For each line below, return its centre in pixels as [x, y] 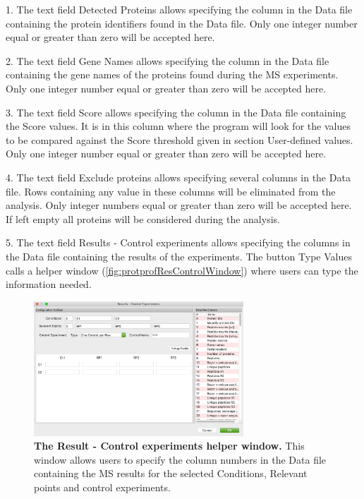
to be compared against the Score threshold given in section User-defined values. [180, 139]
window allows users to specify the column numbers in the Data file [180, 459]
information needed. [49, 284]
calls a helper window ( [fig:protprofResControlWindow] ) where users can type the [182, 270]
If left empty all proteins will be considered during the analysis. [143, 218]
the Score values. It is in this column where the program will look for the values [178, 126]
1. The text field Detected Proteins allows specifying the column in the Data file [179, 9]
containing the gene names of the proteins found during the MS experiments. [172, 74]
